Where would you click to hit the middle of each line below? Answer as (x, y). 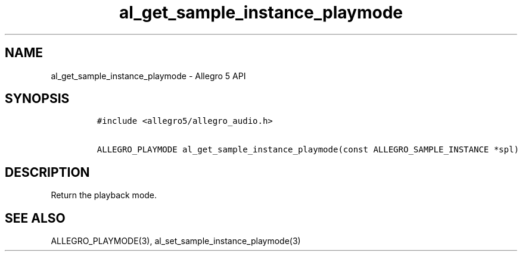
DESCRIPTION (47, 172)
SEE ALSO (35, 218)
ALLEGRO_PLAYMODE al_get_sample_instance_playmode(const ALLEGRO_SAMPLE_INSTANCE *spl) (308, 150)
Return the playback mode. (104, 195)
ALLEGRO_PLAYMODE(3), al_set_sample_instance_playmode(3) (176, 241)
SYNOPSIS (37, 99)
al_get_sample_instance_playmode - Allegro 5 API (148, 76)
